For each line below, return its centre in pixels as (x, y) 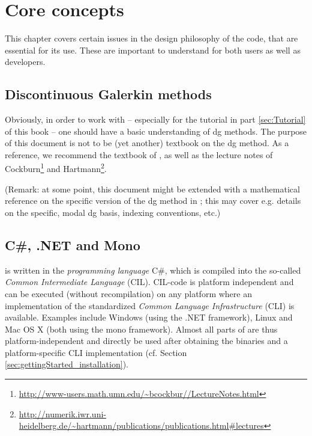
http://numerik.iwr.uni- (62, 413)
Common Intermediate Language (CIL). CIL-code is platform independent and (149, 282)
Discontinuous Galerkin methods (108, 94)
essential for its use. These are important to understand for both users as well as (153, 50)
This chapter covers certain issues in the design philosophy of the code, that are (151, 38)
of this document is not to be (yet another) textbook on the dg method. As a (147, 143)
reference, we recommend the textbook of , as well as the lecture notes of (139, 154)
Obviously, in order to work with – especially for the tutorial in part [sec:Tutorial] (155, 119)
